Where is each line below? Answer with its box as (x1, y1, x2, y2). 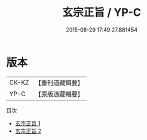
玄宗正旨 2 (15, 127, 42, 135)
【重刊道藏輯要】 (34, 79, 83, 87)
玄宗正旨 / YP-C (62, 5, 141, 19)
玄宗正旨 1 (15, 119, 41, 127)
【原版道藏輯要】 (34, 89, 83, 98)
